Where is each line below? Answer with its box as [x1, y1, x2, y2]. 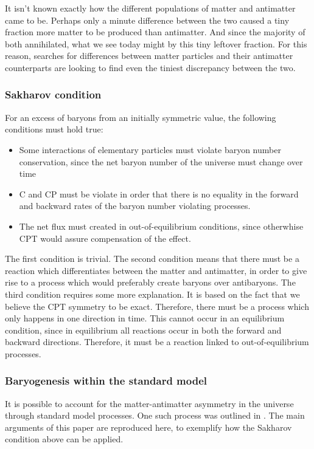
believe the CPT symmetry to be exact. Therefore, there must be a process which [5, 300, 309, 312]
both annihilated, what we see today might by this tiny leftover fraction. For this [5, 37, 307, 50]
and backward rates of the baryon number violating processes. [19, 199, 251, 212]
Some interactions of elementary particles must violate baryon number [19, 143, 281, 156]
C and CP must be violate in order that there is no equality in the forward [19, 187, 299, 200]
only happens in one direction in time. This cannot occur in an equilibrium [5, 312, 285, 324]
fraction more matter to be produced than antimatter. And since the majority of [5, 26, 305, 38]
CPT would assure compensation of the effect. [19, 231, 191, 244]
